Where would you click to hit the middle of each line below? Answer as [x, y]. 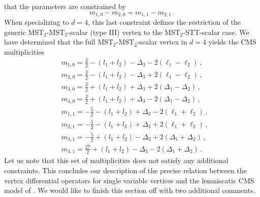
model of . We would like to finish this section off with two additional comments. [130, 190]
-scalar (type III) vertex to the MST [124, 32]
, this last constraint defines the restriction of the [164, 22]
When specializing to [37, 22]
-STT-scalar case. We [216, 32]
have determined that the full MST [59, 42]
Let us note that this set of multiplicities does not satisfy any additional [116, 160]
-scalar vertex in [162, 42]
